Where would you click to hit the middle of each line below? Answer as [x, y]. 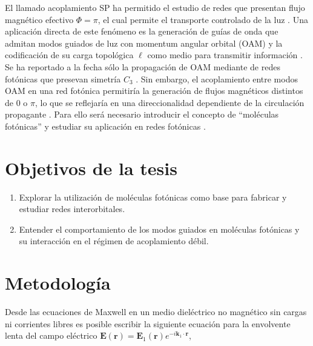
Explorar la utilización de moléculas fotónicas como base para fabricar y [153, 197]
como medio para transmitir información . [225, 55]
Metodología [58, 283]
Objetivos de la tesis [91, 168]
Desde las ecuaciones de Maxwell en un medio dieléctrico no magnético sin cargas [156, 312]
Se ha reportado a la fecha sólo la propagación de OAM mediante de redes [143, 66]
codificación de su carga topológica [69, 55]
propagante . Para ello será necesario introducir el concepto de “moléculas [142, 114]
